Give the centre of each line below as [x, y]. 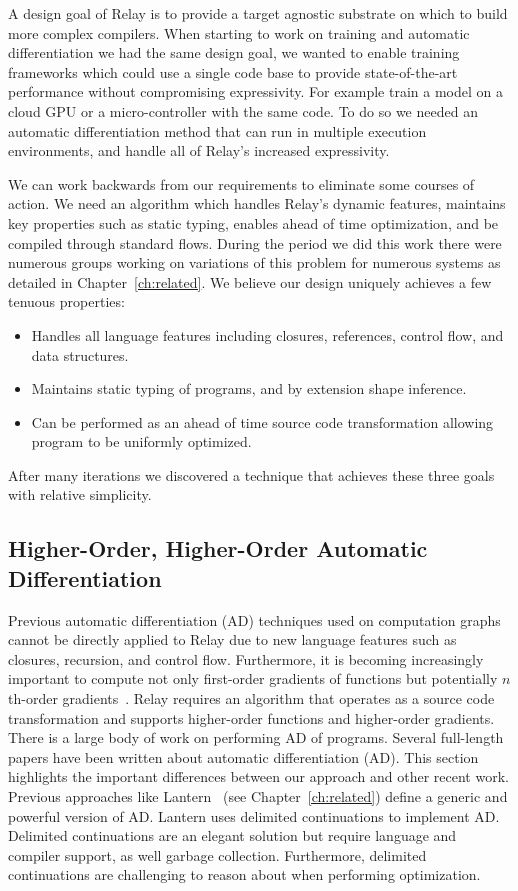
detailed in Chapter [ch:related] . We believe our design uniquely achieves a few [250, 281]
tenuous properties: [66, 301]
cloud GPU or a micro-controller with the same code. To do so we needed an [243, 110]
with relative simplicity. [80, 494]
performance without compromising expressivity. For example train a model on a [255, 91]
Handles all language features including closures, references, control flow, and [267, 334]
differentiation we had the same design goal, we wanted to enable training [234, 52]
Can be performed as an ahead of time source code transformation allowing [262, 421]
